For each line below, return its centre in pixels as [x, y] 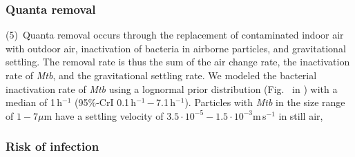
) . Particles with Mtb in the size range [265, 102]
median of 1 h [34, 102]
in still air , [301, 115]
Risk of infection [52, 146]
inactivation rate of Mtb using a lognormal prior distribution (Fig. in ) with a [172, 88]
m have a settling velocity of [104, 115]
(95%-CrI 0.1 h [106, 102]
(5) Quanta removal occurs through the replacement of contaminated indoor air [175, 35]
